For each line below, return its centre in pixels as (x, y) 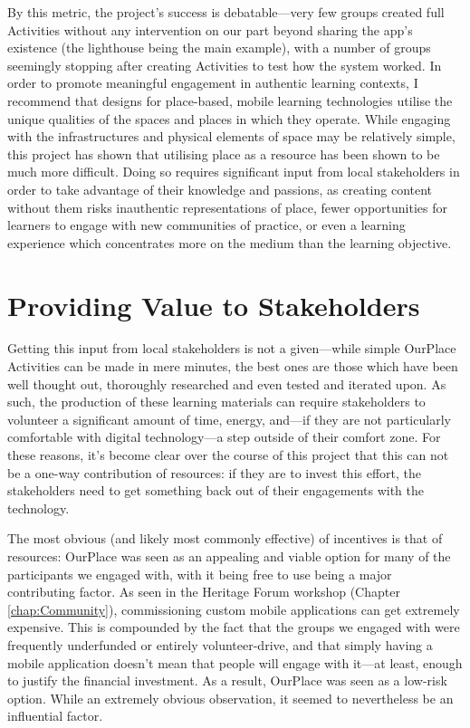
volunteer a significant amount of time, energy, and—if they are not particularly (229, 419)
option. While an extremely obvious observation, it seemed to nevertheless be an (230, 698)
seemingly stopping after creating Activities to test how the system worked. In (225, 65)
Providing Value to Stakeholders (214, 305)
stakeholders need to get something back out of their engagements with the (216, 490)
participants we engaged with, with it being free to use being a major (200, 574)
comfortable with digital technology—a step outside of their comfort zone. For (224, 437)
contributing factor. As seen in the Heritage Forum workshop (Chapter (204, 592)
